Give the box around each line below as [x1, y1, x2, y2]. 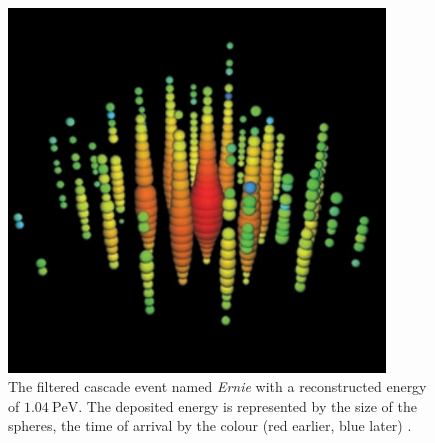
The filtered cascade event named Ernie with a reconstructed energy [8, 376, 427, 397]
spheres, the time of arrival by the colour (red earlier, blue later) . [8, 415, 412, 436]
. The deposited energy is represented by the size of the [78, 395, 417, 416]
